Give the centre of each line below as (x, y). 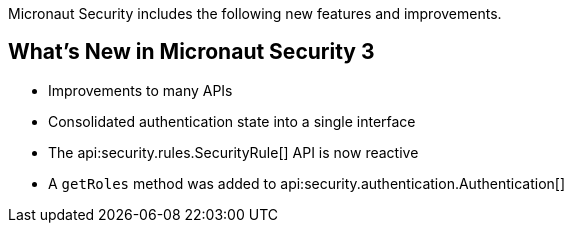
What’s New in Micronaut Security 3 (191, 52)
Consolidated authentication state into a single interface (232, 121)
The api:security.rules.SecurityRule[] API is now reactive (233, 152)
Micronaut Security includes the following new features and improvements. (255, 13)
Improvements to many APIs (140, 90)
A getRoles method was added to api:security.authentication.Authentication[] (307, 183)
